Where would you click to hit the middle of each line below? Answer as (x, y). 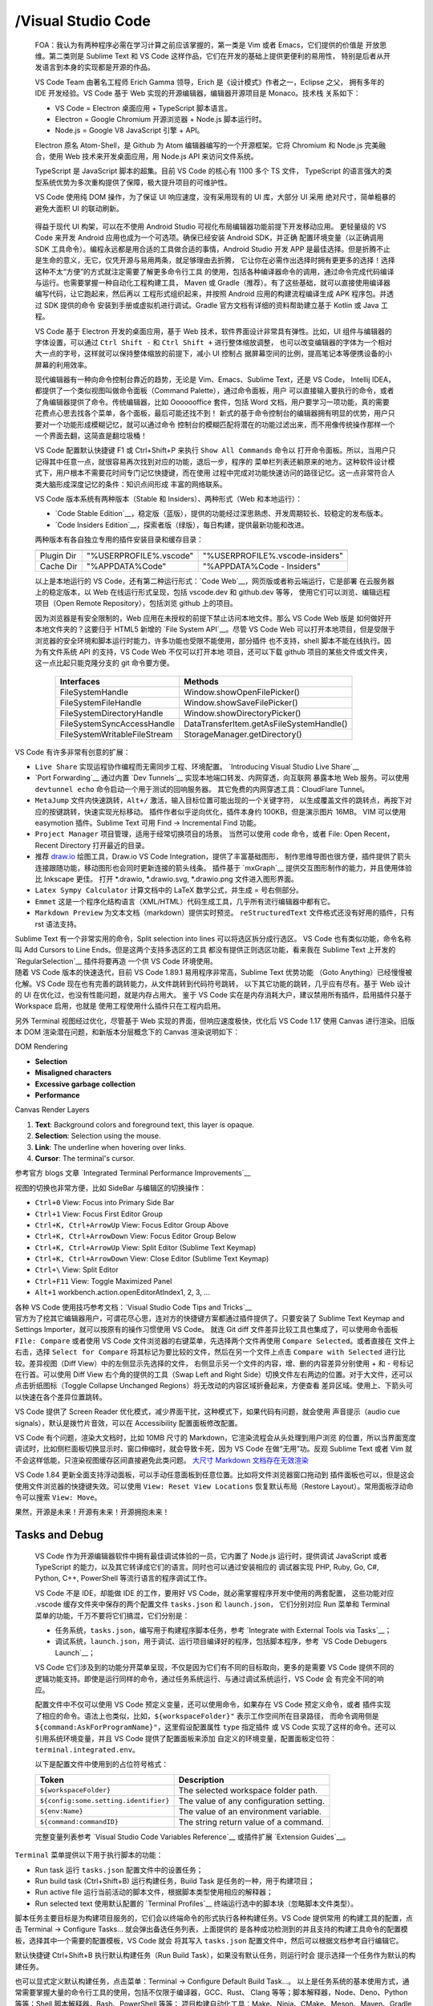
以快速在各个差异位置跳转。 (61, 1397)
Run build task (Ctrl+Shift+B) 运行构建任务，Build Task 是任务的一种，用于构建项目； (175, 1881)
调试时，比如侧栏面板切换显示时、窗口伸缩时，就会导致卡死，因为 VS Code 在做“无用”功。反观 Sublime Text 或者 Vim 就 (214, 1449)
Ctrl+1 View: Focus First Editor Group (99, 1214)
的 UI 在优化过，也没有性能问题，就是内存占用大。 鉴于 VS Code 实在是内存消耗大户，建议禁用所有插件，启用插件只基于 (213, 994)
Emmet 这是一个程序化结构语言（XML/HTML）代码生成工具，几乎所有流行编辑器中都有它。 (185, 901)
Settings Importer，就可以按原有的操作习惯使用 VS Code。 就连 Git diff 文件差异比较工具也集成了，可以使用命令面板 (206, 1330)
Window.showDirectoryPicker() (243, 713)
